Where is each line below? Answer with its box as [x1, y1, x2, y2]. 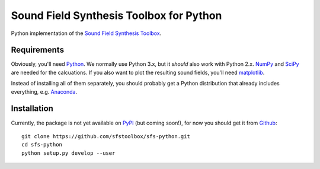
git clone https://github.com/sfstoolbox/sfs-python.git [21, 133, 191, 139]
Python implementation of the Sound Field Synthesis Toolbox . [11, 30, 162, 37]
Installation [11, 104, 53, 114]
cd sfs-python [21, 141, 62, 148]
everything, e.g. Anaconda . [11, 88, 77, 95]
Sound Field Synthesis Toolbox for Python [11, 9, 222, 22]
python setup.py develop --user [21, 149, 116, 157]
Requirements [11, 45, 65, 55]
